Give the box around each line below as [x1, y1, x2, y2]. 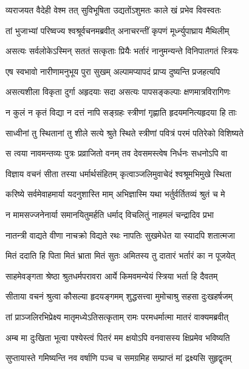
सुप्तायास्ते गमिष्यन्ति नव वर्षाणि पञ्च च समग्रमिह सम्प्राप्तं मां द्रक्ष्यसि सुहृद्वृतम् [5, 351, 232, 364]
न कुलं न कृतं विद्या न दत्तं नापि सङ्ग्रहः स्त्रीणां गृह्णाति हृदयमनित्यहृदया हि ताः [5, 105, 237, 118]
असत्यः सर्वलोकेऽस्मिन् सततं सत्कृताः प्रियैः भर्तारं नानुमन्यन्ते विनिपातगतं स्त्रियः [5, 44, 239, 57]
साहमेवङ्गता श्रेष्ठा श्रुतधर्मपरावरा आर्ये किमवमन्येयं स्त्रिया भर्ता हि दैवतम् [5, 269, 218, 282]
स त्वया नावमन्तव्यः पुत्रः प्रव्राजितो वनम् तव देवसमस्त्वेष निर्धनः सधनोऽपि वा [5, 147, 228, 160]
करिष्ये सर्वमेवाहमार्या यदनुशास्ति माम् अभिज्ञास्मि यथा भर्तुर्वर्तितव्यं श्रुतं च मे [5, 188, 225, 200]
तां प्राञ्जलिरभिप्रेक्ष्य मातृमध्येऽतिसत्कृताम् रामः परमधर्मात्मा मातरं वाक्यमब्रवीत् [5, 310, 229, 323]
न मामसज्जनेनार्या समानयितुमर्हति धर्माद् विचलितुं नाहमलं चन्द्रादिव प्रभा [5, 208, 214, 220]
